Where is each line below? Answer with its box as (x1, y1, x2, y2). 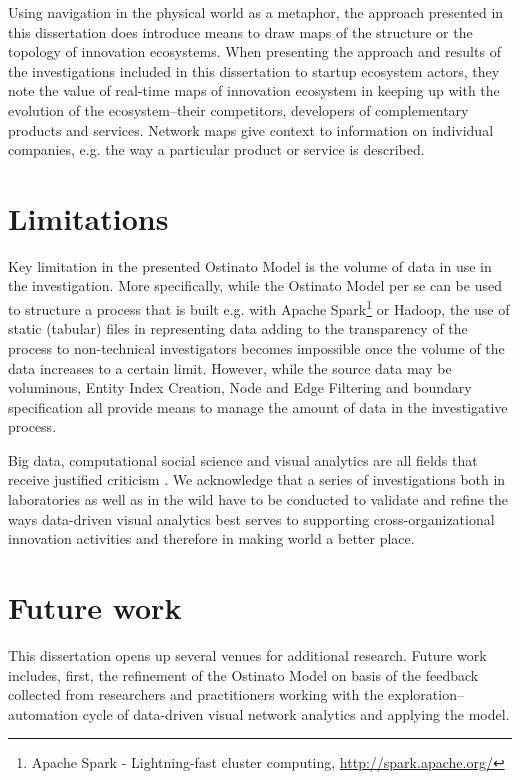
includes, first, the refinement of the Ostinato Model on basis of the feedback (8, 664, 479, 685)
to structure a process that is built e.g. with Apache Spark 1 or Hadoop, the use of (8, 296, 510, 319)
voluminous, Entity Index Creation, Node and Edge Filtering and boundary (8, 377, 472, 398)
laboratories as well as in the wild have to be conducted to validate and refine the (8, 489, 509, 510)
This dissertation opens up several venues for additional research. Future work (8, 644, 487, 665)
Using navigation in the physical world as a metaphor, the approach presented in (8, 2, 504, 22)
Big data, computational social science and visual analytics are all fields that (8, 449, 478, 470)
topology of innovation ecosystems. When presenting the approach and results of (8, 41, 501, 62)
